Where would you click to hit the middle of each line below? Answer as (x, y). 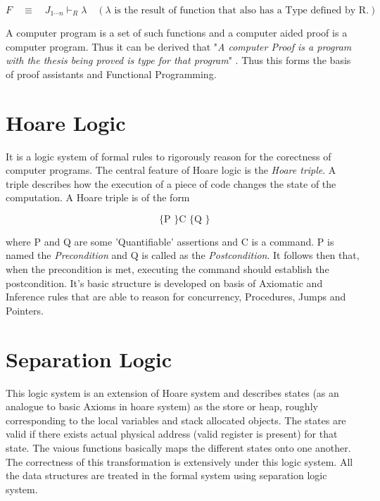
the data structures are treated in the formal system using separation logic (166, 475)
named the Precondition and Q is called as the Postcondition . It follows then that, (183, 255)
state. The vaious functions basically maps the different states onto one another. (178, 447)
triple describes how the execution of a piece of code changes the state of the (171, 183)
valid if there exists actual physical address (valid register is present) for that (172, 434)
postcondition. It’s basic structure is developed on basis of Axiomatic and (164, 283)
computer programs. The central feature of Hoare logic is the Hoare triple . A (171, 170)
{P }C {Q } (185, 219)
